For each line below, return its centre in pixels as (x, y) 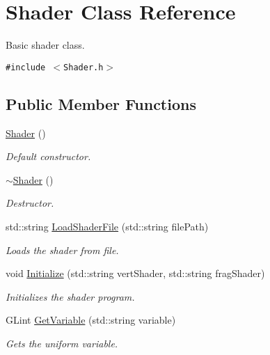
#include (26, 67)
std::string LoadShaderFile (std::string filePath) (107, 226)
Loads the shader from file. (62, 250)
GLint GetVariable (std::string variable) (91, 320)
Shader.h (84, 67)
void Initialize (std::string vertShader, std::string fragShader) (135, 273)
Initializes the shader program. (70, 296)
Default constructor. (48, 156)
